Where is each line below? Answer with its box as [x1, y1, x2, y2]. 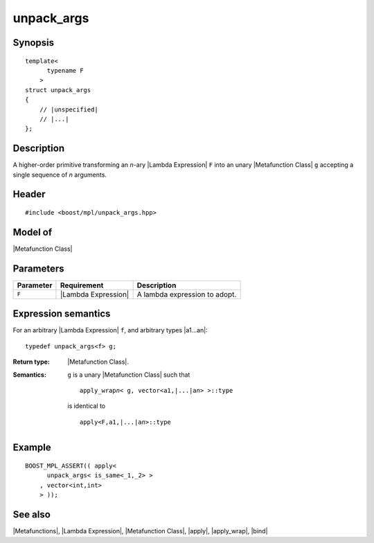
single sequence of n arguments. [12, 170, 107, 179]
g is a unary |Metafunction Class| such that [67, 371, 190, 379]
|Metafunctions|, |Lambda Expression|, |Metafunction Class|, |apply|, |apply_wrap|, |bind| [12, 527, 268, 535]
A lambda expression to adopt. [136, 290, 237, 299]
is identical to [67, 402, 106, 410]
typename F [46, 66, 84, 74]
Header [12, 188, 46, 200]
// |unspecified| [39, 105, 98, 114]
